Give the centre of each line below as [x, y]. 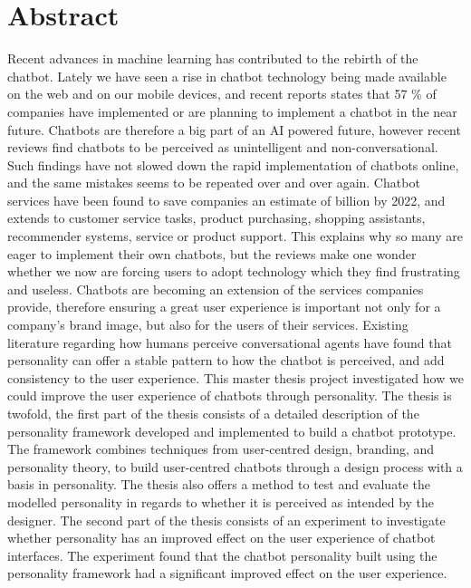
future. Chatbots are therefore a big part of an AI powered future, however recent [234, 129]
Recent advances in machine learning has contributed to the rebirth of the [213, 58]
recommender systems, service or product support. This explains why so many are [235, 236]
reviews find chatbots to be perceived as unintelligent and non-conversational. [223, 147]
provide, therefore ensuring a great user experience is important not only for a [224, 307]
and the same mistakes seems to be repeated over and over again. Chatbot [214, 183]
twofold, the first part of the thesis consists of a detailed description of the [213, 413]
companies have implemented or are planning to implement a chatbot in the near [232, 111]
